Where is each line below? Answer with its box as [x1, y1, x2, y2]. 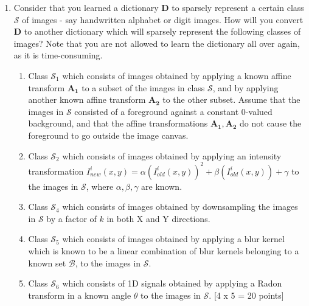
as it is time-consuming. [13, 49, 103, 61]
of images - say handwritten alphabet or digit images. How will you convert [22, 13, 304, 26]
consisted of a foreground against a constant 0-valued [74, 105, 273, 117]
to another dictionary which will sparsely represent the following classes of [24, 25, 301, 38]
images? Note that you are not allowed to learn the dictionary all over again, [13, 37, 300, 49]
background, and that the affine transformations [28, 117, 208, 130]
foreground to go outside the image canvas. [28, 128, 189, 141]
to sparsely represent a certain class [172, 1, 304, 13]
